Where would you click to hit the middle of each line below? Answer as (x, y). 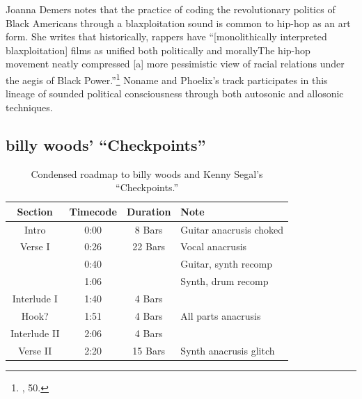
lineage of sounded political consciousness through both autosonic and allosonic (175, 93)
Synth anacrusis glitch (228, 350)
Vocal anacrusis (214, 246)
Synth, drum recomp (225, 281)
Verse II (35, 350)
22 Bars (149, 246)
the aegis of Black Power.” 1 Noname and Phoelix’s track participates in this (167, 79)
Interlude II (35, 333)
